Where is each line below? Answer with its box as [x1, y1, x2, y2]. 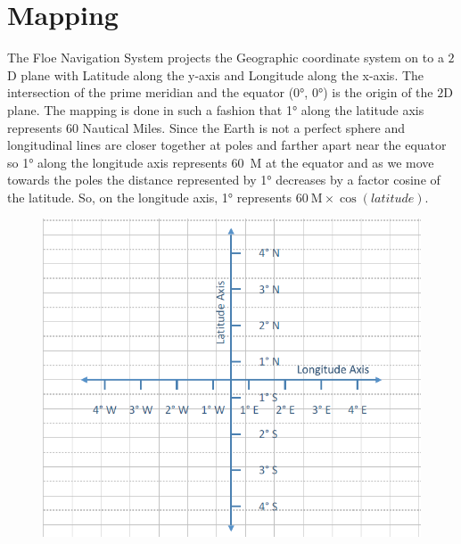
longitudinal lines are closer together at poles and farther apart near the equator [7, 136, 447, 154]
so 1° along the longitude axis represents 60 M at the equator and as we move [7, 152, 434, 171]
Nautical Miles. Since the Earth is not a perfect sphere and [82, 118, 406, 136]
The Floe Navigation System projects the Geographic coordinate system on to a [7, 48, 444, 67]
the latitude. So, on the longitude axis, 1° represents [7, 187, 292, 206]
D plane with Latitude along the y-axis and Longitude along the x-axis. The [7, 65, 424, 84]
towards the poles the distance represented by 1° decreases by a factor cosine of [7, 170, 440, 189]
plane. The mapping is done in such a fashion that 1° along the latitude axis [7, 100, 424, 119]
